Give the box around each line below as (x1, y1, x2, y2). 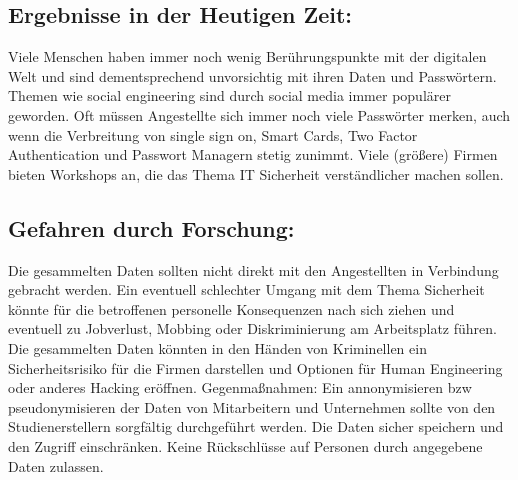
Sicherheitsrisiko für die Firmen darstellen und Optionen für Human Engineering (8, 357, 503, 378)
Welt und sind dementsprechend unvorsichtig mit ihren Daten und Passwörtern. (8, 65, 497, 86)
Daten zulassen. (8, 455, 104, 476)
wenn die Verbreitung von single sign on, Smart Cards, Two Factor (8, 124, 418, 145)
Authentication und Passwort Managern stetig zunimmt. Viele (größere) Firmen (8, 144, 498, 165)
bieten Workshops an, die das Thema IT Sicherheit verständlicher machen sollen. (8, 163, 504, 184)
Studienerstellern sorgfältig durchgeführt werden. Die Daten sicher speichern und (8, 416, 504, 437)
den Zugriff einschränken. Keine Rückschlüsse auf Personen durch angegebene (8, 435, 483, 456)
